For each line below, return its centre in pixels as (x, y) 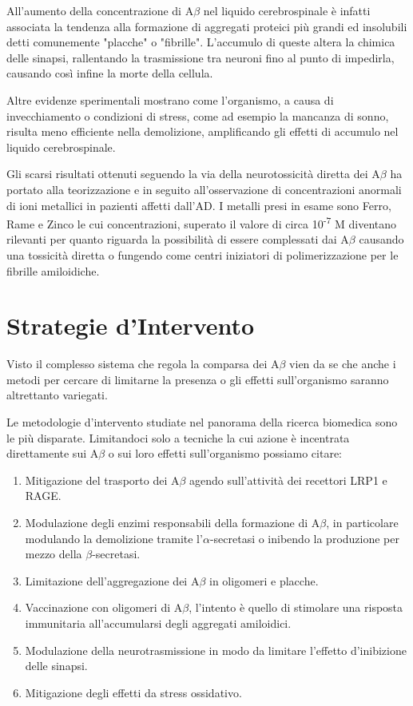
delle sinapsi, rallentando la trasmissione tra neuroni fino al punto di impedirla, (201, 57)
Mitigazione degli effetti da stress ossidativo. (133, 692)
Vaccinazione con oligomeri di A (104, 607)
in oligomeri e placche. (264, 580)
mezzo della (54, 554)
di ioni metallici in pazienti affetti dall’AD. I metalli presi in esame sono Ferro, (199, 205)
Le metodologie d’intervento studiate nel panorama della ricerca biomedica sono (202, 422)
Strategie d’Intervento (131, 325)
